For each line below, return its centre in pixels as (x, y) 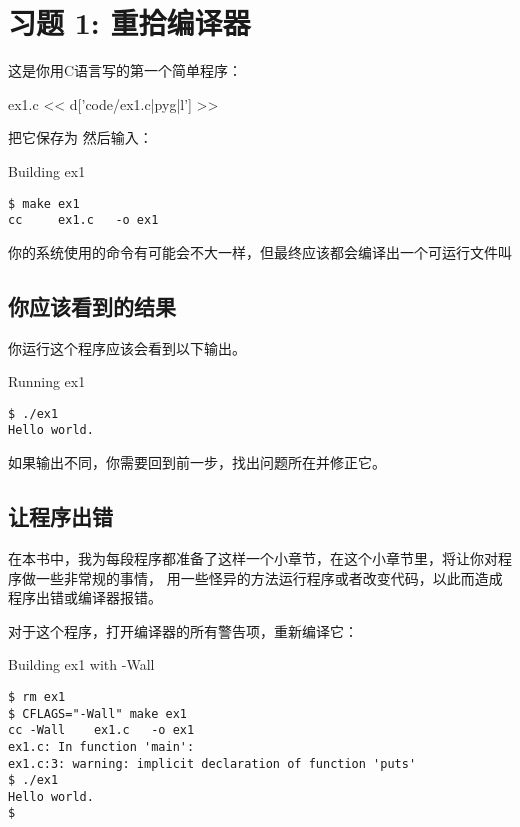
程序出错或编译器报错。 (85, 597)
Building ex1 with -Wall (81, 664)
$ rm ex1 (37, 696)
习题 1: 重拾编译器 (129, 22)
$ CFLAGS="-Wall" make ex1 (97, 713)
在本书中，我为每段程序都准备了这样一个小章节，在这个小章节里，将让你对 (253, 557)
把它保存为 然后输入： (80, 137)
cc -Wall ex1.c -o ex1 (101, 730)
